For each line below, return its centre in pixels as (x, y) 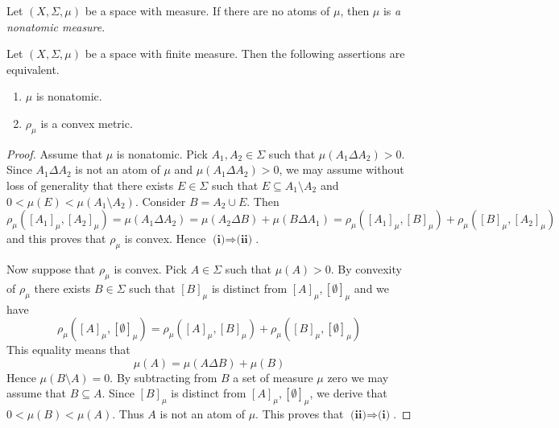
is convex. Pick (150, 268)
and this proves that (56, 239)
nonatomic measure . (56, 26)
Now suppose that (51, 268)
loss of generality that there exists (90, 185)
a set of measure (273, 377)
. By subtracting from (164, 377)
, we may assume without (342, 169)
